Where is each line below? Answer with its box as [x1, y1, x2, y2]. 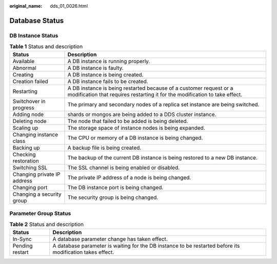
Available [12, 57, 35, 65]
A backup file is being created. [67, 144, 142, 151]
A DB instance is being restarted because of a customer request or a [67, 85, 233, 92]
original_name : [9, 3, 43, 9]
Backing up [12, 144, 41, 151]
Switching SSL [12, 164, 48, 171]
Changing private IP [12, 171, 61, 178]
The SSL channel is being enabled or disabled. [67, 164, 180, 171]
